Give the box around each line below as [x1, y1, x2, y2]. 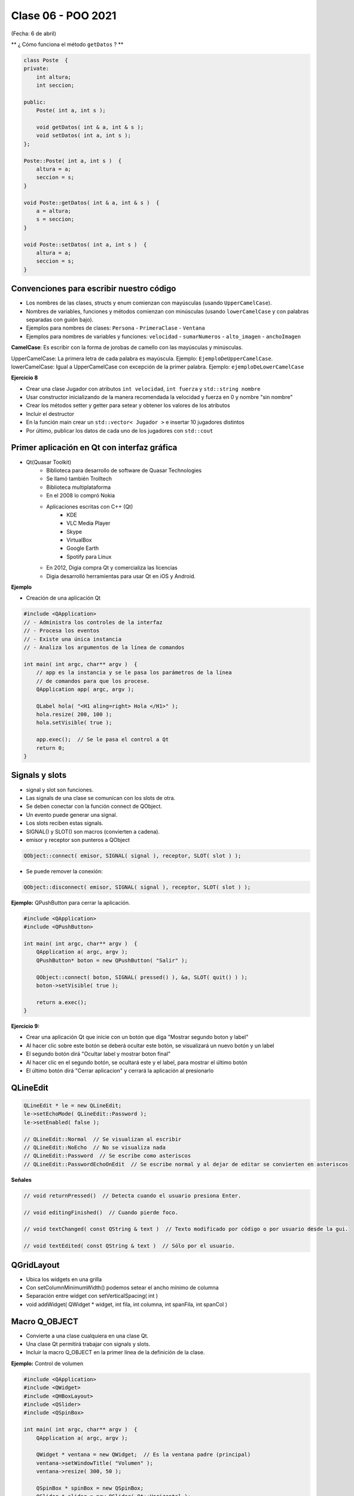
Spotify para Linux [66, 553, 112, 560]
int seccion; [36, 82, 75, 89]
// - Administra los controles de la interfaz [23, 619, 163, 625]
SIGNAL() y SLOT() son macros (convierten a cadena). [26, 828, 160, 835]
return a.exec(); [36, 999, 87, 1005]
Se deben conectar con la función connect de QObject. [26, 802, 163, 810]
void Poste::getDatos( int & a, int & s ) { [23, 199, 160, 206]
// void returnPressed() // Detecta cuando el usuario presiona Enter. [23, 1192, 242, 1199]
